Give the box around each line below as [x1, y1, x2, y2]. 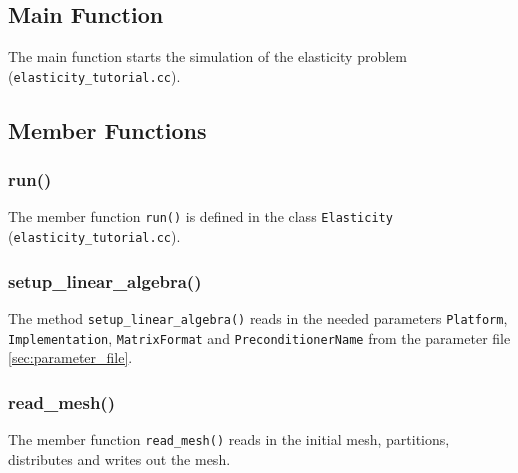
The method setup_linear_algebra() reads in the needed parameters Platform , [8, 307, 508, 328]
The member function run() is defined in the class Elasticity [8, 206, 393, 227]
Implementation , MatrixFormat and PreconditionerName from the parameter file [8, 327, 511, 348]
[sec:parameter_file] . [8, 347, 133, 368]
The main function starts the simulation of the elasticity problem [8, 46, 407, 67]
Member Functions [8, 114, 207, 145]
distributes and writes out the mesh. [8, 448, 231, 469]
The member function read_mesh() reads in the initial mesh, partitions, [8, 429, 450, 450]
